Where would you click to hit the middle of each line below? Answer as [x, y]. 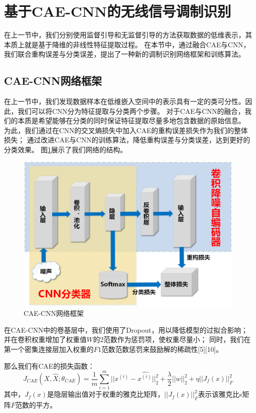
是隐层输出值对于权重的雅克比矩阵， [106, 394]
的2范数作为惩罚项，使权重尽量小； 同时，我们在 [172, 339]
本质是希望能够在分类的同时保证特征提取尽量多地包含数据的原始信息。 [131, 120]
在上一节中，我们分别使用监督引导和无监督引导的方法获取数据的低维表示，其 [128, 35]
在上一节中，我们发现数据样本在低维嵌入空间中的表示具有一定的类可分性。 [125, 101]
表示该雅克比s [220, 394]
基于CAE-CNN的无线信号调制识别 [118, 11]
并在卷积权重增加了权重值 [45, 339]
